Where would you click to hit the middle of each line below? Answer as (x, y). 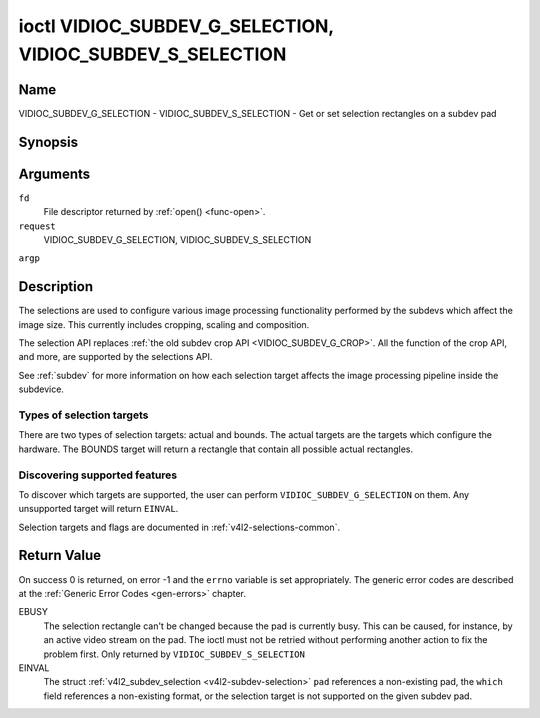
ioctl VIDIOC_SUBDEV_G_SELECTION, (176, 26)
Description (56, 286)
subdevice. (41, 389)
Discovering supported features (98, 475)
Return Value (60, 555)
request (37, 226)
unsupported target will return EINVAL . (98, 509)
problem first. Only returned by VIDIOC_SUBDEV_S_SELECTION (174, 654)
